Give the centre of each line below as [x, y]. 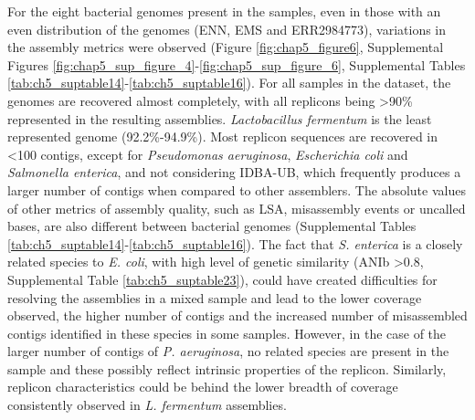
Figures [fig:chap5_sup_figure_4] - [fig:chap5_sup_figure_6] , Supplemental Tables [237, 64]
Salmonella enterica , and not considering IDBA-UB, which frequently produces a [234, 172]
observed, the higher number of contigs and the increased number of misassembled [237, 315]
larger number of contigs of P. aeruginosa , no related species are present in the [228, 351]
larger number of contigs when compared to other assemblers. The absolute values [237, 189]
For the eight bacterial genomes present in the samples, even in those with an [224, 11]
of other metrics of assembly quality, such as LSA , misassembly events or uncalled [237, 208]
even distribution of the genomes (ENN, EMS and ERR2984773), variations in [227, 29]
